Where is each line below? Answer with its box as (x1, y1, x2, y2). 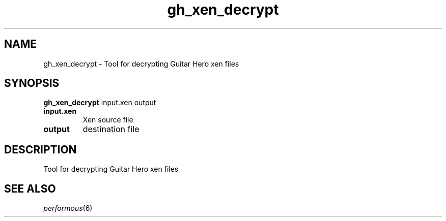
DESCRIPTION (4, 143, 77, 156)
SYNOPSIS (4, 77, 60, 90)
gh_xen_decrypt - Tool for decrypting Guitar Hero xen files (43, 59, 239, 68)
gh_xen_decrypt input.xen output (43, 98, 156, 107)
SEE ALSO (4, 182, 56, 195)
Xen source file (82, 115, 133, 124)
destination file (82, 124, 140, 135)
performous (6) (43, 204, 93, 213)
